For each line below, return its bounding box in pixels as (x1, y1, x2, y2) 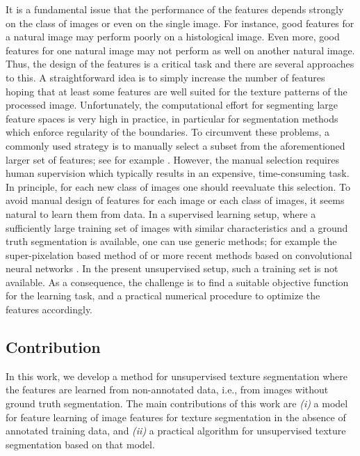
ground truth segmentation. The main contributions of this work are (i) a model (6, 396, 348, 411)
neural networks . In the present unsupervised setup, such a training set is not (6, 261, 338, 276)
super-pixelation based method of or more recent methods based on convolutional (6, 247, 352, 262)
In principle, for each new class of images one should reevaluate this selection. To (6, 179, 350, 194)
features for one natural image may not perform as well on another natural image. (6, 42, 355, 57)
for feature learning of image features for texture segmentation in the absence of (6, 409, 346, 424)
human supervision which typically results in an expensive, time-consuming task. (6, 166, 350, 180)
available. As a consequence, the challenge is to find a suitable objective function (6, 274, 349, 289)
